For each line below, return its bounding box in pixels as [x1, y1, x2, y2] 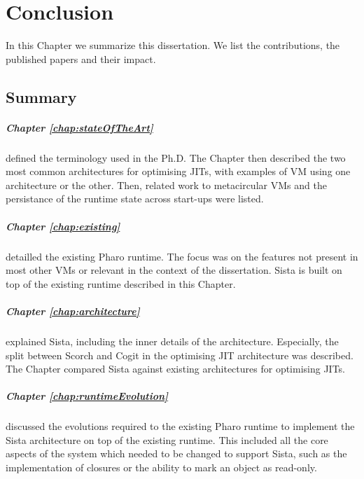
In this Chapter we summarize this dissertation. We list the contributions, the [6, 38, 340, 53]
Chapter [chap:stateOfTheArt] [6, 120, 153, 134]
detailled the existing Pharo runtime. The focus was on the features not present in [6, 249, 358, 263]
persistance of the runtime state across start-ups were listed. [6, 191, 264, 206]
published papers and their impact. [6, 51, 156, 66]
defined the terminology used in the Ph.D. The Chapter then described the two [6, 150, 346, 165]
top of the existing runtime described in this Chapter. [6, 276, 236, 291]
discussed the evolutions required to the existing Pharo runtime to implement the [6, 419, 355, 433]
